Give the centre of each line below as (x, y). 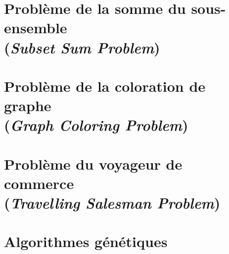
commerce (39, 183)
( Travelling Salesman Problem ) (112, 203)
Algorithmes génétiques (86, 241)
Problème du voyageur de (93, 163)
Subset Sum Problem (82, 47)
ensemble (36, 28)
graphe (28, 105)
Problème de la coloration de (105, 86)
